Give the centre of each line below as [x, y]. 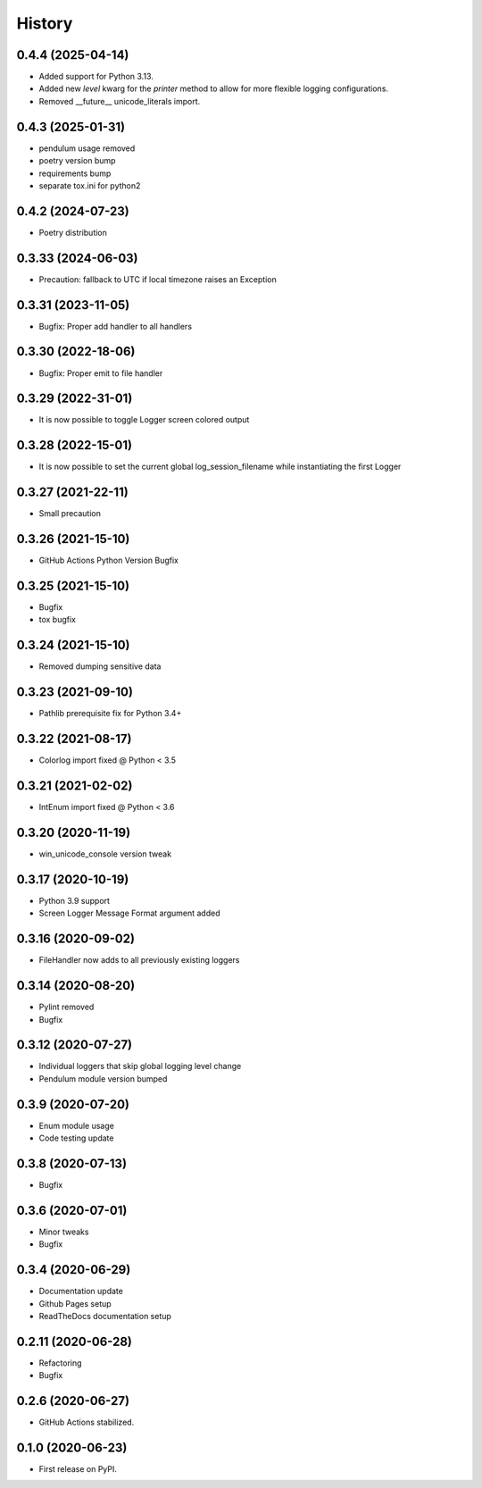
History [45, 23]
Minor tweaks [64, 1232]
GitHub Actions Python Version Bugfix [108, 560]
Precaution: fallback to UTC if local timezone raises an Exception [158, 279]
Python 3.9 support [75, 900]
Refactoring [60, 1363]
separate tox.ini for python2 [90, 185]
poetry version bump [77, 161]
